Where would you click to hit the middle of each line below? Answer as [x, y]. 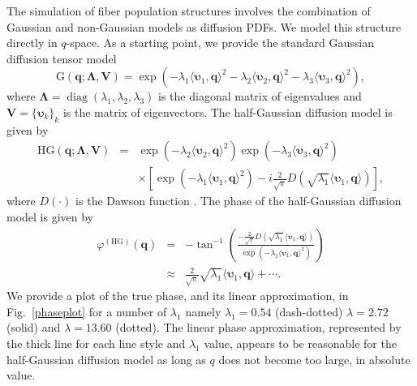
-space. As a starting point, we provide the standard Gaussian [220, 43]
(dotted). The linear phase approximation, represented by [258, 327]
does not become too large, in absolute [314, 359]
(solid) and [34, 327]
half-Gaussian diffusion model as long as [106, 359]
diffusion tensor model [62, 58]
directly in [32, 43]
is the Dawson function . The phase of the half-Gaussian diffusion [239, 201]
